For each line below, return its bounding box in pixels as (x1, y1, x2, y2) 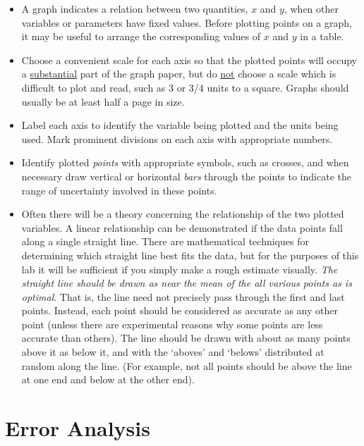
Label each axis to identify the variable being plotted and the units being (21, 118, 339, 132)
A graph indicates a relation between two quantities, (21, 1, 248, 16)
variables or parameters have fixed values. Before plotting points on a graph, (21, 15, 352, 30)
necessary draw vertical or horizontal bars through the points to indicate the (21, 168, 351, 183)
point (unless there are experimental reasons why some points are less (21, 316, 323, 331)
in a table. (300, 29, 344, 44)
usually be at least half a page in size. (21, 94, 185, 109)
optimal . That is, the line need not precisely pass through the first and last (21, 289, 345, 304)
